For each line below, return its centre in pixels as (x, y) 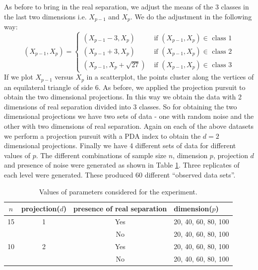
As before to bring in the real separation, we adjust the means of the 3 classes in (127, 6)
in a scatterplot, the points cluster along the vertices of (170, 77)
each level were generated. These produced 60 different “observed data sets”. (120, 175)
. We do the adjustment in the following (191, 16)
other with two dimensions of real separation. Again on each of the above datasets (129, 126)
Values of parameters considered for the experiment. (118, 191)
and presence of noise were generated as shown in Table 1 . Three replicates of (122, 165)
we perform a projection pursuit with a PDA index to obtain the (102, 135)
